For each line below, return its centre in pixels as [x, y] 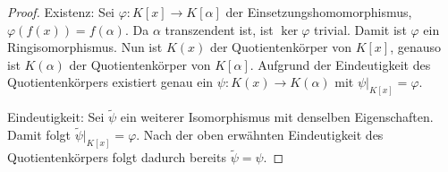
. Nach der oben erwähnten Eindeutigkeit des [260, 135]
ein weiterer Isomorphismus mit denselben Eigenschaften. [277, 117]
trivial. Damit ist [360, 29]
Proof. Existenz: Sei [61, 12]
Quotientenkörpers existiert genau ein [110, 82]
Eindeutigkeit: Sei [56, 117]
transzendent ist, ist [219, 29]
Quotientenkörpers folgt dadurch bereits [117, 157]
